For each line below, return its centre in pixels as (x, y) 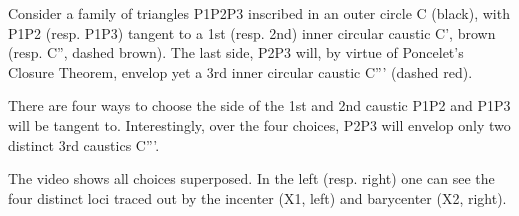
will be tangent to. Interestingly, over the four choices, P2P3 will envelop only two (259, 124)
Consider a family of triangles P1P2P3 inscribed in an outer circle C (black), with (259, 13)
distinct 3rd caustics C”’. (84, 144)
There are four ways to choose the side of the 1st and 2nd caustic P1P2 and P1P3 (259, 105)
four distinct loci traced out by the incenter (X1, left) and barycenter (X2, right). (257, 197)
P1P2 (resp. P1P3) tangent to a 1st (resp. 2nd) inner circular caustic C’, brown (252, 32)
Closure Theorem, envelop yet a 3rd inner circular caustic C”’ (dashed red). (240, 71)
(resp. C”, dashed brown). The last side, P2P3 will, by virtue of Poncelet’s (236, 52)
